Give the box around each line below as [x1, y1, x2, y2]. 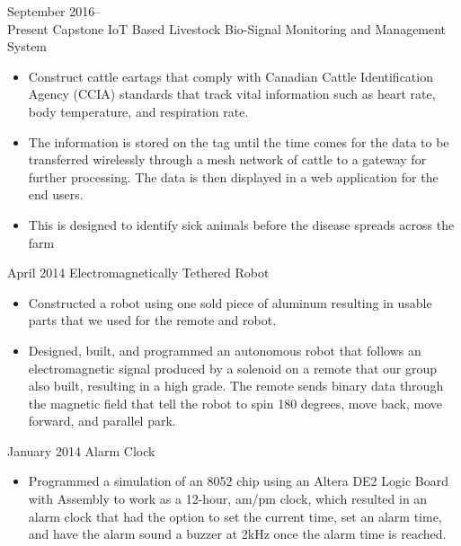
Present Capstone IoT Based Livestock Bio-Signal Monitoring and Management [7, 19, 447, 38]
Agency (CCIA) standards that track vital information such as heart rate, [28, 84, 436, 103]
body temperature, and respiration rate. [28, 101, 249, 120]
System [7, 37, 48, 56]
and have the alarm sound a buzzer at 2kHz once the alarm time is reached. [28, 524, 447, 543]
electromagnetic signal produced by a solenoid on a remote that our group [28, 358, 437, 377]
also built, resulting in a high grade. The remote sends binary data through [28, 376, 444, 395]
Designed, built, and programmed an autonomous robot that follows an [28, 340, 421, 359]
